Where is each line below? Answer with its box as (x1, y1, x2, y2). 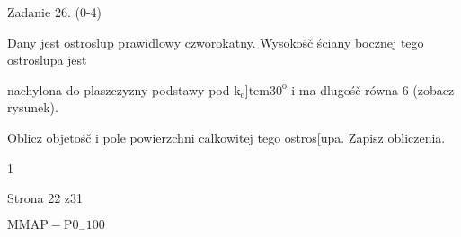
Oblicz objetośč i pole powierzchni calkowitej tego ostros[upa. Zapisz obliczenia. (7, 127, 446, 146)
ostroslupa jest (7, 50, 87, 69)
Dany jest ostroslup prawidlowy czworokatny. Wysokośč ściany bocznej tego (7, 32, 424, 51)
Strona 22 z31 (7, 189, 84, 207)
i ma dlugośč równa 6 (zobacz (291, 80, 455, 99)
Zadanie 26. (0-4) (7, 3, 102, 21)
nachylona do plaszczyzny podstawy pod (7, 80, 230, 99)
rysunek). (7, 98, 58, 117)
